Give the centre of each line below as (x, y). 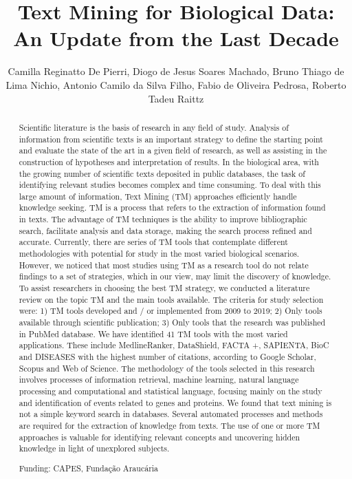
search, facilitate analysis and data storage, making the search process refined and (165, 230)
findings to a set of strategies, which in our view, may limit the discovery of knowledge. (175, 276)
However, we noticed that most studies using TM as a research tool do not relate (164, 265)
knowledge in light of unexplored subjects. (94, 448)
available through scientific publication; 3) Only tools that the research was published (172, 322)
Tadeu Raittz (176, 98)
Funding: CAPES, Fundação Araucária (89, 468)
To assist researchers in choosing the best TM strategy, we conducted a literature (164, 288)
